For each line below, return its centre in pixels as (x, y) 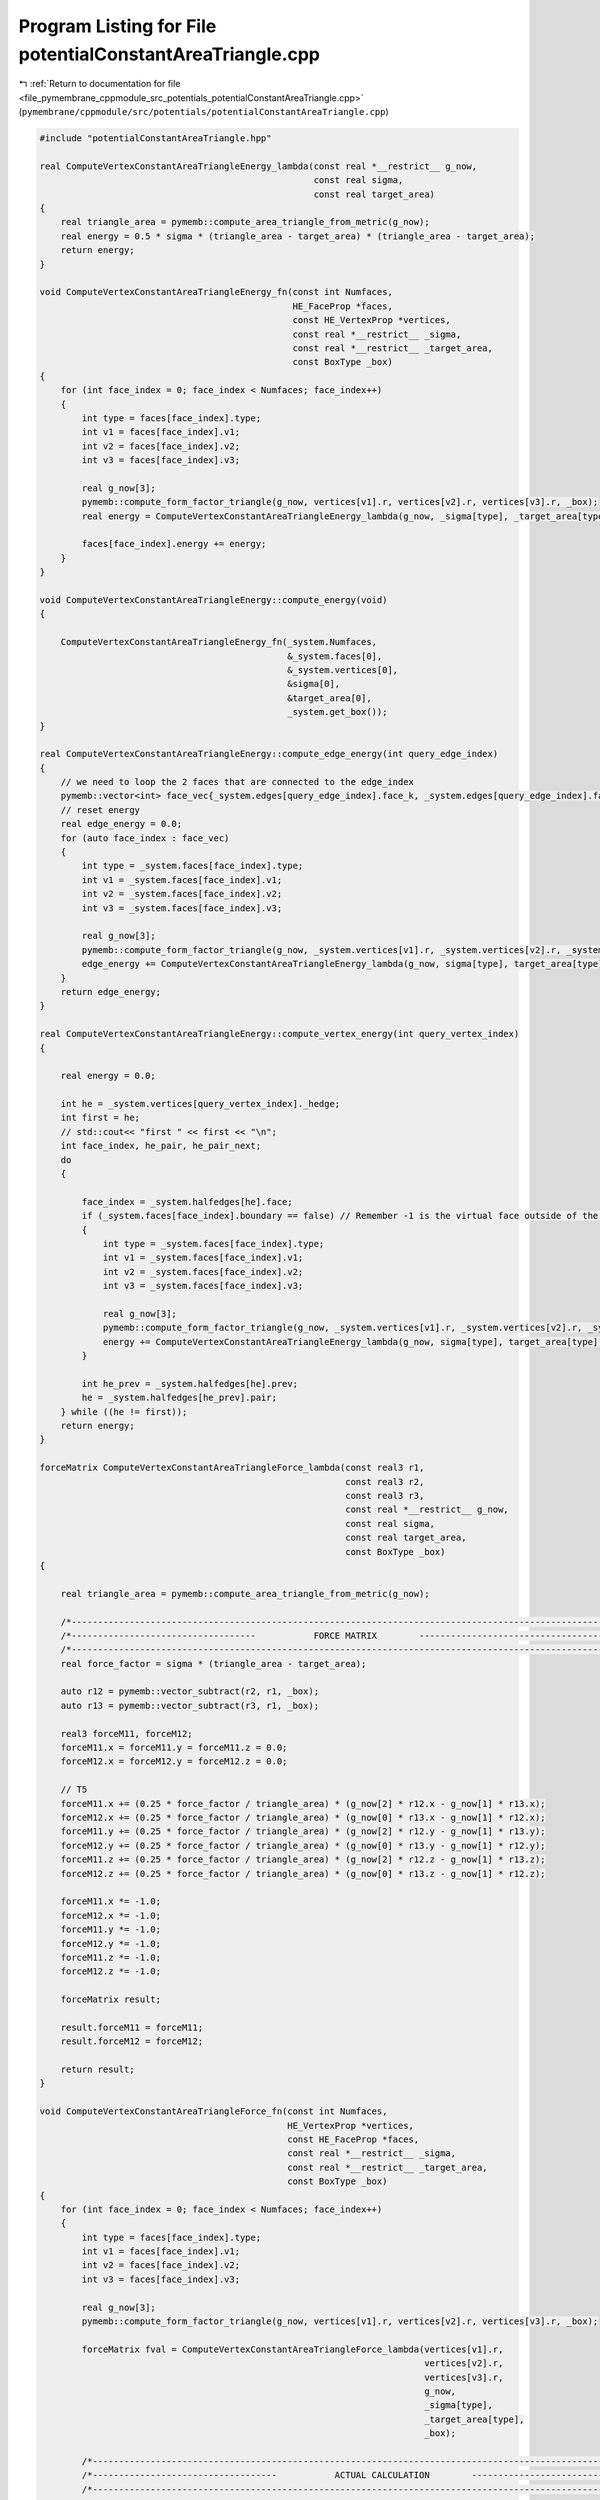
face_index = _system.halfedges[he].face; (187, 1201)
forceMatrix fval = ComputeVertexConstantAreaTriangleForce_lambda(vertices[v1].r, (292, 2349)
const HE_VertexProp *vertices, (372, 320)
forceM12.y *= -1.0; (111, 1943)
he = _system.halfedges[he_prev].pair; (179, 1398)
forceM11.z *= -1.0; (111, 1957)
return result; (97, 2069)
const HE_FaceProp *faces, (353, 2139)
